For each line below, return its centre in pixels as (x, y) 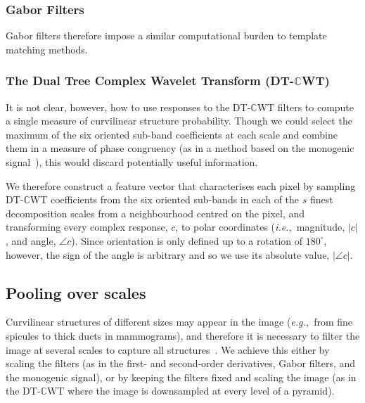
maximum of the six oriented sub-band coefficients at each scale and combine (172, 134)
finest (321, 199)
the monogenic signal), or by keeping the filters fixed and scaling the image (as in (181, 377)
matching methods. (47, 49)
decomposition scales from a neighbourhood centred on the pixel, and (155, 213)
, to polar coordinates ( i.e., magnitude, (260, 227)
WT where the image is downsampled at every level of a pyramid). (191, 391)
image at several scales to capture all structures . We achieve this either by (168, 349)
